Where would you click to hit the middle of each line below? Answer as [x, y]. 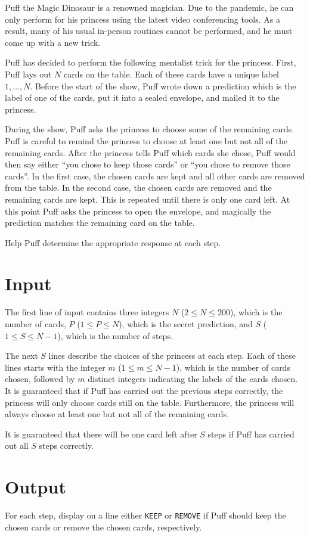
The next [21, 356]
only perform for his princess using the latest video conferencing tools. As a [142, 19]
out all [17, 446]
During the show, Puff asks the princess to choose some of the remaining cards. [150, 129]
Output [35, 487]
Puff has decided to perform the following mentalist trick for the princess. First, [151, 62]
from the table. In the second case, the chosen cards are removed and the [138, 187]
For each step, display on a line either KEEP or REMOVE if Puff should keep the [145, 515]
